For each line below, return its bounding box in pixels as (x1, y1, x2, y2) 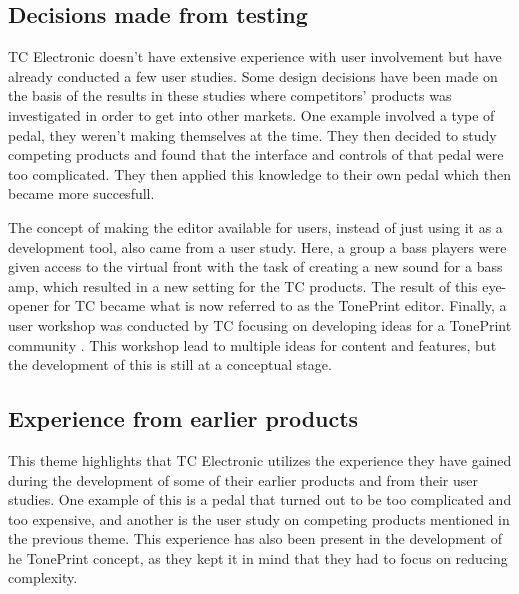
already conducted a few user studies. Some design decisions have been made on (8, 65, 498, 86)
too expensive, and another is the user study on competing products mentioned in (8, 508, 510, 529)
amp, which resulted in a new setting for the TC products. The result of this (8, 275, 478, 296)
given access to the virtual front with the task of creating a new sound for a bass (8, 256, 503, 277)
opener (8, 295, 49, 316)
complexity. (8, 567, 78, 588)
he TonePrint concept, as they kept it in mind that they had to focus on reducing (8, 547, 508, 568)
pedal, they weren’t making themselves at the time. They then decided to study (8, 124, 497, 145)
